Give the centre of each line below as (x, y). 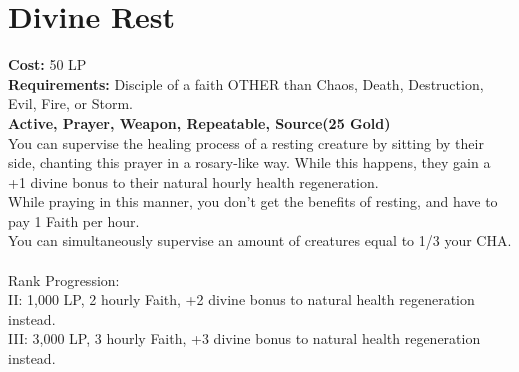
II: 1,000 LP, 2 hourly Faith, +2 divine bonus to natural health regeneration (241, 299)
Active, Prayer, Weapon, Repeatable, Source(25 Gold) (199, 122)
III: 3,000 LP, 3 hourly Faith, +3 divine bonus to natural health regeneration (244, 338)
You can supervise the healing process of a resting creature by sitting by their (246, 142)
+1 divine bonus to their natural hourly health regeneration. (193, 181)
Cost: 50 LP (47, 64)
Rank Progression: (64, 279)
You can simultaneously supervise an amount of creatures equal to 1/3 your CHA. (260, 240)
